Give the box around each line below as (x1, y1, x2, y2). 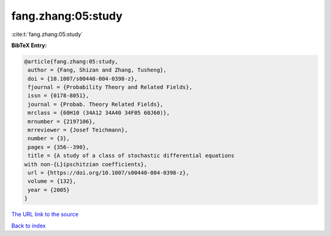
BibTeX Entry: (11, 42, 47, 49)
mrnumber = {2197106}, (28, 118, 96, 125)
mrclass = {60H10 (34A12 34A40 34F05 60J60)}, (28, 109, 170, 116)
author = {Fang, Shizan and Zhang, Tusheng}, (28, 67, 167, 73)
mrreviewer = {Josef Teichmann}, (28, 127, 128, 134)
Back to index (11, 222, 46, 229)
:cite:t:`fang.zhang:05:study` (11, 31, 83, 38)
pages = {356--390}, (28, 144, 89, 150)
